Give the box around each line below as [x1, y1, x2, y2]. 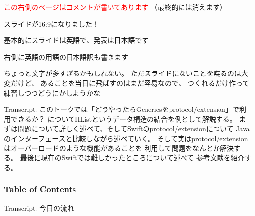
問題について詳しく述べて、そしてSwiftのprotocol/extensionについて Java [17, 123, 250, 134]
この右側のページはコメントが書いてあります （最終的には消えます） [4, 2, 227, 12]
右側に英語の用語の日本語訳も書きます [4, 51, 128, 62]
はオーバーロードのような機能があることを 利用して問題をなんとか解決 [4, 143, 234, 153]
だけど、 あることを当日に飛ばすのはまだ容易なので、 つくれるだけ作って [10, 77, 250, 88]
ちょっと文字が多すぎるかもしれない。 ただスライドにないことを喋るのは [4, 68, 241, 78]
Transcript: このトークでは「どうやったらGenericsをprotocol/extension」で [4, 104, 239, 114]
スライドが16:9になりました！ [4, 18, 99, 29]
